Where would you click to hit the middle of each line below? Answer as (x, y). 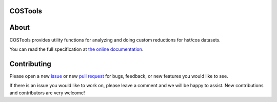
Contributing (30, 64)
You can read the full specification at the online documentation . (76, 49)
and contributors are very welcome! (47, 93)
